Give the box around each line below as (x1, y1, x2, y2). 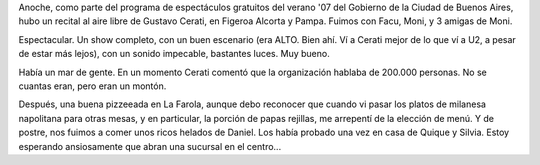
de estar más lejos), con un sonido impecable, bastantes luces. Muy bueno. (18, 48, 330, 60)
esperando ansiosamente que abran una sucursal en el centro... (18, 140, 282, 152)
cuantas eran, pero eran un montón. (18, 80, 167, 92)
